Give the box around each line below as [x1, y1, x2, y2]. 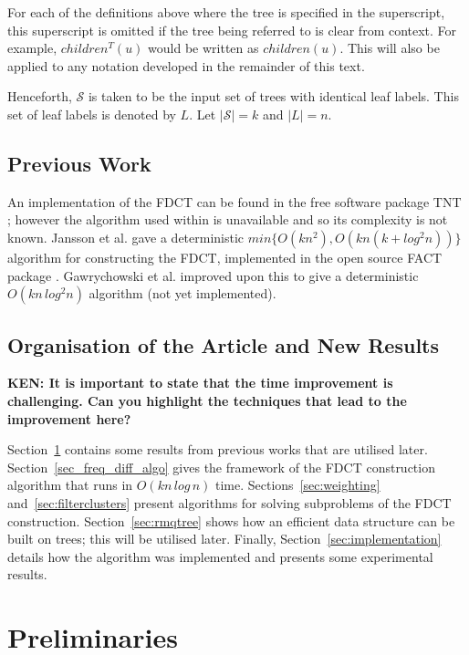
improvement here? [7, 409, 131, 428]
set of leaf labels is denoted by [7, 104, 176, 123]
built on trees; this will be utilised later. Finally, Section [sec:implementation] [7, 529, 442, 548]
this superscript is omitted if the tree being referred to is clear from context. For [7, 20, 457, 39]
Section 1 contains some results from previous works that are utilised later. [7, 440, 428, 459]
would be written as [148, 38, 259, 57]
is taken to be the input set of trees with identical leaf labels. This [88, 87, 459, 106]
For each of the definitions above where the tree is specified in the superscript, [7, 3, 445, 21]
